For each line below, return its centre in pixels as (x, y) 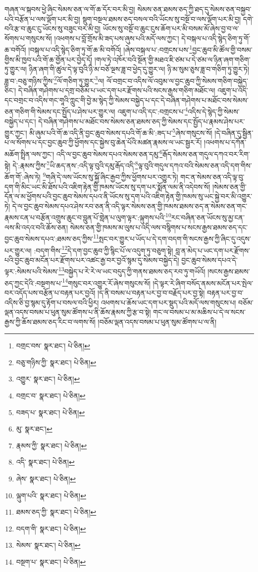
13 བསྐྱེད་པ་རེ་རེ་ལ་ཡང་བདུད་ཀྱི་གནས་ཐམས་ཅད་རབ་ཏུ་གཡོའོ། (132, 271)
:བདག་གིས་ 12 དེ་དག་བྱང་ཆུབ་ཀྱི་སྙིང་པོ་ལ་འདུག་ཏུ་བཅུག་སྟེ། (103, 249)
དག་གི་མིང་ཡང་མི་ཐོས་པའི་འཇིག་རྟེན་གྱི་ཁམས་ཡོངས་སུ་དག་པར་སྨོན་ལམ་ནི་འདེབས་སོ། (107, 186)
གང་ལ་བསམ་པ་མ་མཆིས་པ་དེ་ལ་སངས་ (199, 312)
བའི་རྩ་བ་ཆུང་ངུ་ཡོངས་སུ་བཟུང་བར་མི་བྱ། (52, 28)
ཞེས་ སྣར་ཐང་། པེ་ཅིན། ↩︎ (46, 479)
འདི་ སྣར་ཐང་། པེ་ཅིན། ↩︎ (45, 462)
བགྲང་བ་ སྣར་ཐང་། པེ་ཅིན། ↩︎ (51, 396)
